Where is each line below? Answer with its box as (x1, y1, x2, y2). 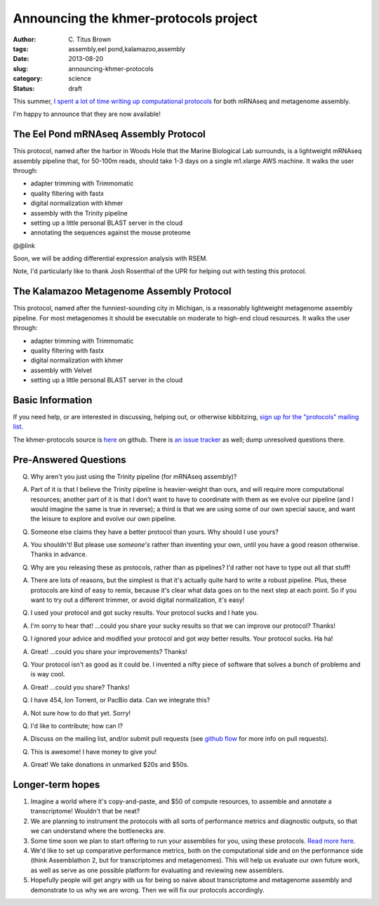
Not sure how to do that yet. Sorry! (30, 709, 131, 717)
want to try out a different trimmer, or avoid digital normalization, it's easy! (30, 596, 245, 604)
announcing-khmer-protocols (68, 64, 154, 73)
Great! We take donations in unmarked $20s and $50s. (30, 761, 189, 769)
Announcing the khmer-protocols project (13, 11, 258, 26)
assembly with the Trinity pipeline (30, 209, 128, 217)
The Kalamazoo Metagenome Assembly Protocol (13, 285, 232, 298)
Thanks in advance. (30, 550, 88, 558)
